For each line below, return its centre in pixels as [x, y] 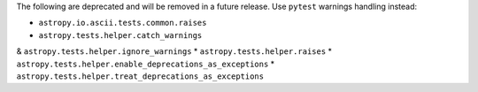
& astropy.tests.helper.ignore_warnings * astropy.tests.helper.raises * [174, 51]
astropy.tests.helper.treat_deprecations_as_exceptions [140, 76]
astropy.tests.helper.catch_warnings [120, 35]
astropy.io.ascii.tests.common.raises [123, 23]
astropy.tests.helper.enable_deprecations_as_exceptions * [146, 64]
